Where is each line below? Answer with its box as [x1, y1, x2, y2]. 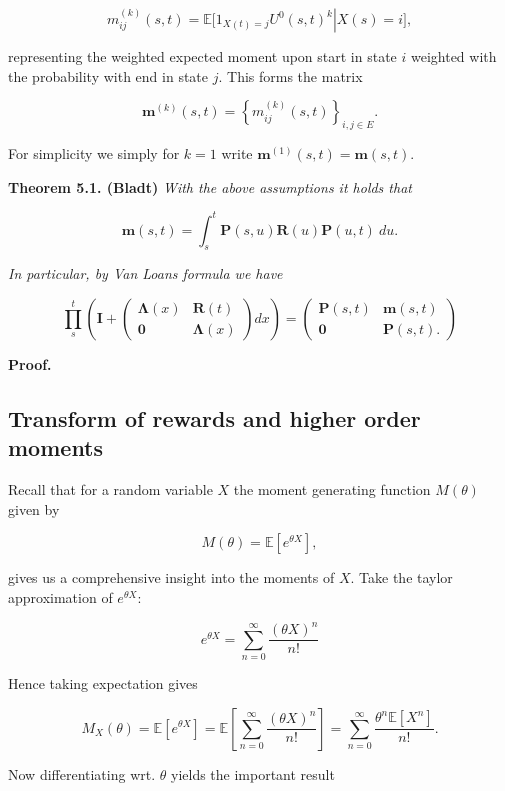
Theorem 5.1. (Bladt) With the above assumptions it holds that [8, 176, 412, 197]
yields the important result [170, 763, 335, 784]
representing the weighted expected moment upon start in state [8, 46, 397, 66]
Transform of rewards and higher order [8, 403, 421, 434]
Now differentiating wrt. [8, 763, 156, 784]
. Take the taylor [350, 567, 453, 588]
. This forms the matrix [218, 65, 363, 86]
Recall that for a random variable [8, 479, 213, 500]
